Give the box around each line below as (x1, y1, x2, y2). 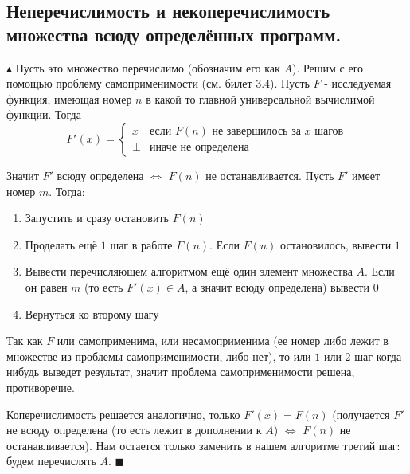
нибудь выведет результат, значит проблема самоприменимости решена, (6, 363, 355, 380)
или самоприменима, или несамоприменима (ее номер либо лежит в (57, 332, 389, 349)
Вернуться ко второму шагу (25, 305, 159, 322)
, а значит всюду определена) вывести (185, 278, 369, 295)
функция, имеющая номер (6, 90, 132, 107)
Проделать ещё (25, 236, 98, 253)
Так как (6, 332, 43, 349)
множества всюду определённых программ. (6, 22, 342, 46)
